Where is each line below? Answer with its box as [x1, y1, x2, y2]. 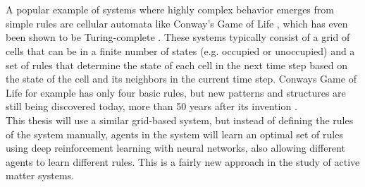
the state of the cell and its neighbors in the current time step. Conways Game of [6, 71, 357, 86]
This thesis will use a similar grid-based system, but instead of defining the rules [6, 112, 354, 127]
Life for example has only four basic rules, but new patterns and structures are [6, 85, 346, 99]
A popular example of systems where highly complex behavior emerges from [6, 2, 334, 17]
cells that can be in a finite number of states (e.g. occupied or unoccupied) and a [6, 43, 355, 58]
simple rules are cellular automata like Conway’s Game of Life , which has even [6, 16, 348, 30]
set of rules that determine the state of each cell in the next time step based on [6, 57, 347, 72]
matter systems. [6, 168, 75, 183]
